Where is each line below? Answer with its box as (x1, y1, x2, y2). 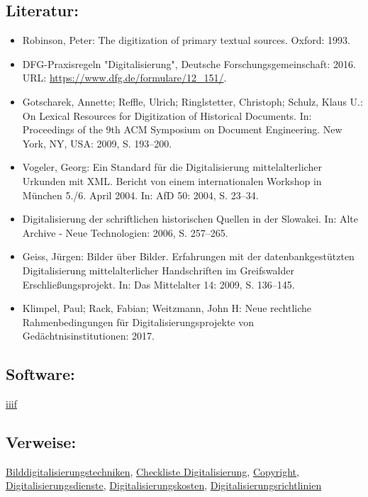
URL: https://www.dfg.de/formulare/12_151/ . (22, 70, 227, 85)
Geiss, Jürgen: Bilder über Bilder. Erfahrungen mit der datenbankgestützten (22, 249, 355, 264)
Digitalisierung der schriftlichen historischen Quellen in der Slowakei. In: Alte (22, 211, 359, 226)
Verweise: (6, 431, 77, 453)
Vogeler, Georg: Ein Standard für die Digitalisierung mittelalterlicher (22, 160, 322, 174)
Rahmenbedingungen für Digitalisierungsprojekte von (22, 314, 255, 329)
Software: (6, 363, 75, 385)
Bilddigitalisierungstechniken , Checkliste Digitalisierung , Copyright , (6, 464, 299, 479)
